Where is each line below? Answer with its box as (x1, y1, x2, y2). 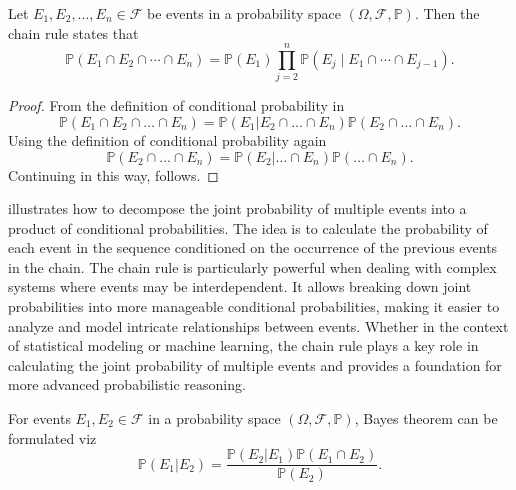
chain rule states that (8, 22, 139, 43)
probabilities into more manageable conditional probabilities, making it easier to (8, 296, 500, 317)
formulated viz (8, 427, 97, 448)
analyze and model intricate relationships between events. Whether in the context (8, 315, 509, 336)
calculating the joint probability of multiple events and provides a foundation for (8, 354, 502, 375)
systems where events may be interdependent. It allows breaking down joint (8, 276, 472, 297)
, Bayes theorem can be (354, 408, 498, 429)
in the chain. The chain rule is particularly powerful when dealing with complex (8, 256, 497, 277)
